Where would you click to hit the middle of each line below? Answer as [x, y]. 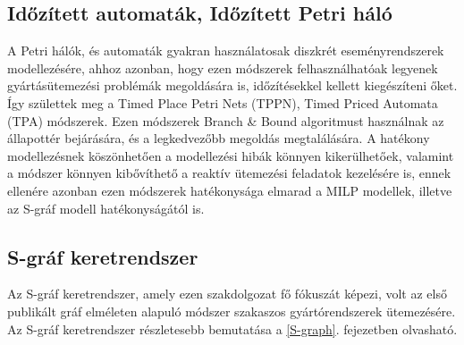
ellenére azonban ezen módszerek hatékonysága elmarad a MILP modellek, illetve [230, 190]
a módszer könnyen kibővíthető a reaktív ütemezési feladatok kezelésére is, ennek [229, 173]
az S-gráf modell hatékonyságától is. [106, 208]
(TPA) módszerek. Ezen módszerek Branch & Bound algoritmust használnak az [226, 120]
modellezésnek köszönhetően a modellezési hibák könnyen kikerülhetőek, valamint [231, 155]
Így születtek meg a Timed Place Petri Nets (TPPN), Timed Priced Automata [223, 102]
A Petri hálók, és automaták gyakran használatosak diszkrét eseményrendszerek [226, 50]
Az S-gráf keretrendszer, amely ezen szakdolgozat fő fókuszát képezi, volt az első [227, 294]
